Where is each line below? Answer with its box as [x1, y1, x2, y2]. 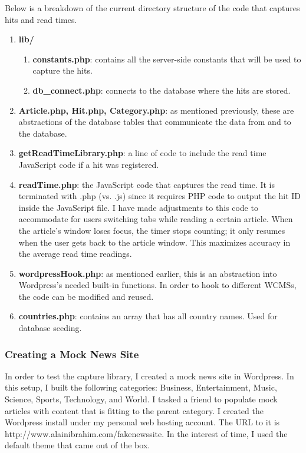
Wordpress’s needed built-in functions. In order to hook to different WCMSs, [18, 279, 297, 291]
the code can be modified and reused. [18, 290, 154, 302]
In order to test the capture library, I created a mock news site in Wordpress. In [5, 369, 294, 382]
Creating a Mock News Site [5, 346, 139, 361]
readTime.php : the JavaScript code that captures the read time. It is [18, 178, 275, 190]
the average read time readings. [18, 247, 132, 260]
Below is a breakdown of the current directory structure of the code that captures [5, 2, 300, 14]
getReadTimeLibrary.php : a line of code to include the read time [18, 147, 266, 159]
